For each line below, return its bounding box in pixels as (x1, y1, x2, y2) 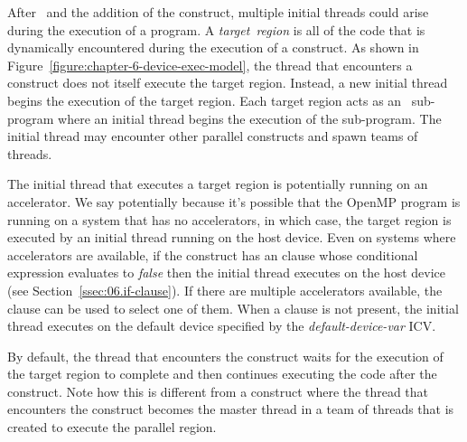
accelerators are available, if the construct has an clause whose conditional (7, 245, 418, 264)
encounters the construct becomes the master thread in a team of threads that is (7, 400, 454, 418)
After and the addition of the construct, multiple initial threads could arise (7, 3, 429, 21)
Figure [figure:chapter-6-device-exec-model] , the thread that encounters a (7, 55, 413, 74)
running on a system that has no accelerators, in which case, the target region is (7, 210, 452, 229)
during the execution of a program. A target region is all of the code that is (7, 20, 425, 39)
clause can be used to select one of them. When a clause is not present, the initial (7, 298, 459, 317)
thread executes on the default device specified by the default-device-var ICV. (7, 316, 436, 335)
